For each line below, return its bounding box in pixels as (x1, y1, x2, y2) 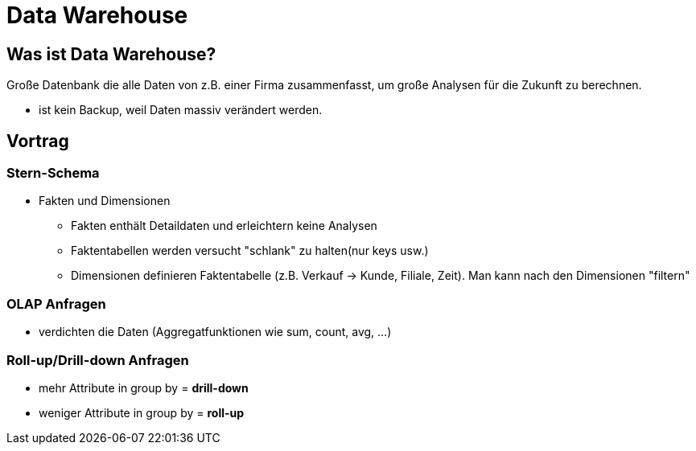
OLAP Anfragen (6, 295, 106, 312)
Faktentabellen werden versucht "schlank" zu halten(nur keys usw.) (71, 244, 429, 258)
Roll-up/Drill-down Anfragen (6, 351, 189, 368)
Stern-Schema (6, 165, 100, 182)
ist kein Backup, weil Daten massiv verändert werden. (39, 103, 323, 117)
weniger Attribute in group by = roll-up (39, 405, 245, 420)
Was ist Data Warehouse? (6, 43, 216, 64)
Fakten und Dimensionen (39, 194, 171, 208)
